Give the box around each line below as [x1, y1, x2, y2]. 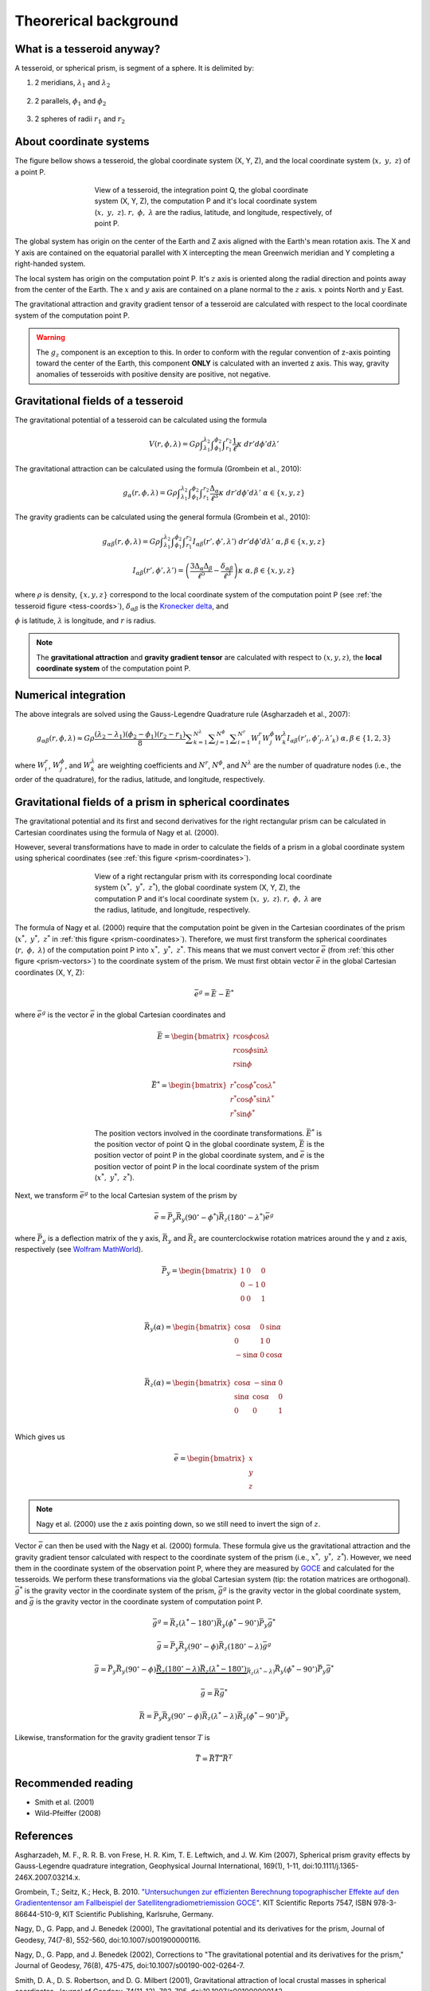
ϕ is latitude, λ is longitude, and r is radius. [14, 616, 157, 625]
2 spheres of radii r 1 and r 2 [34, 114, 126, 126]
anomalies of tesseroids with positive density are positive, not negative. [36, 370, 271, 379]
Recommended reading [14, 1776, 134, 1790]
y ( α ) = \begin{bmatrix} [150, 1322, 232, 1333]
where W [14, 761, 45, 770]
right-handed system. [14, 259, 86, 268]
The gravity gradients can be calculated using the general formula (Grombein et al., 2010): [14, 512, 311, 522]
